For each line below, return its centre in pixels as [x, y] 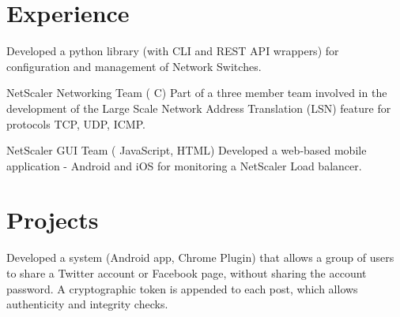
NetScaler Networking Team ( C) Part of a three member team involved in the [197, 93]
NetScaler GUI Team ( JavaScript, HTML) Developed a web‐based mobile [187, 150]
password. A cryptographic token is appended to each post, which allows [182, 288]
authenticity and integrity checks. [87, 304]
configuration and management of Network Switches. [134, 66]
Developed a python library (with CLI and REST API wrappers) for [173, 51]
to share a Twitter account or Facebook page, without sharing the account [187, 273]
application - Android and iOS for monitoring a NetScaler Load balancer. [184, 165]
